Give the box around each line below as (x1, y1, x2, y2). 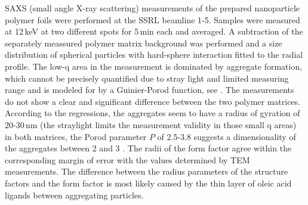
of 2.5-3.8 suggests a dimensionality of (157, 130, 296, 142)
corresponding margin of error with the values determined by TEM (5, 153, 250, 166)
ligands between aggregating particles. (5, 188, 144, 201)
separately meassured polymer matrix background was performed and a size (5, 36, 282, 49)
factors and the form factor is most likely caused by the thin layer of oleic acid (5, 176, 292, 189)
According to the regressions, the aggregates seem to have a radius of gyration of (5, 107, 300, 119)
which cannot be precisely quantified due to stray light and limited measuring (5, 72, 289, 84)
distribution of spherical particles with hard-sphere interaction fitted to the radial (5, 48, 303, 61)
